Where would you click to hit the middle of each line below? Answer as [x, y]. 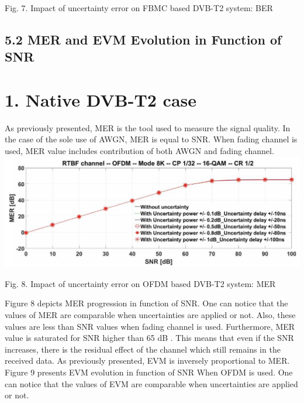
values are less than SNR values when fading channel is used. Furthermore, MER [150, 326]
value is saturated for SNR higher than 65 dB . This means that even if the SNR [149, 338]
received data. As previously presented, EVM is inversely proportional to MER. [147, 361]
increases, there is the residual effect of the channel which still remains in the [143, 349]
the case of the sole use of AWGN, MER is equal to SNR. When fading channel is [151, 139]
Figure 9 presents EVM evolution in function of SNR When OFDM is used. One [149, 372]
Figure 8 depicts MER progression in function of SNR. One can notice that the [146, 303]
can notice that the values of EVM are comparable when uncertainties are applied [151, 383]
